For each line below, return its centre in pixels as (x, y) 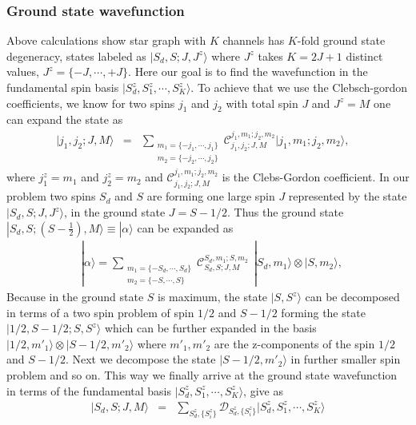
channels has (254, 40)
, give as (263, 390)
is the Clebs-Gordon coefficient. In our (316, 177)
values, (23, 71)
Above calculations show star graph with (106, 40)
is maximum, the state (213, 297)
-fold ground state (341, 40)
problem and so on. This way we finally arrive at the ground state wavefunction (202, 375)
